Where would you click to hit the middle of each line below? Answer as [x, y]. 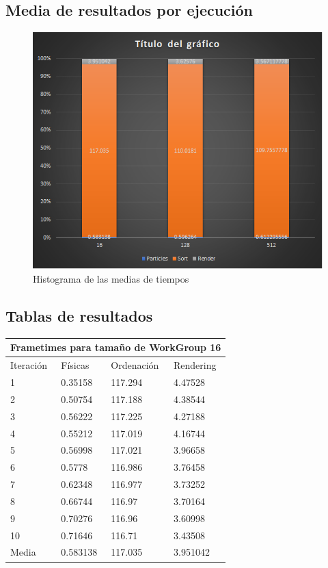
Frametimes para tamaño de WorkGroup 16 [116, 347]
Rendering [195, 365]
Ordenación [135, 365]
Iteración [29, 365]
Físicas [75, 365]
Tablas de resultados [79, 316]
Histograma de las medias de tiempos [111, 279]
